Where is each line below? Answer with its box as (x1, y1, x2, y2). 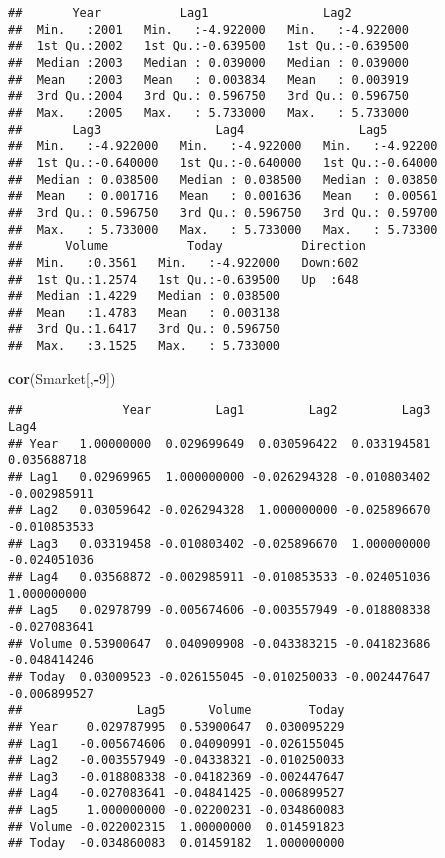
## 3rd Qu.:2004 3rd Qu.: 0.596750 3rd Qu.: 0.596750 (8, 89, 409, 104)
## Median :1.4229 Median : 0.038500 (8, 289, 281, 304)
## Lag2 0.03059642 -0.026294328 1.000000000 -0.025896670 (8, 503, 431, 518)
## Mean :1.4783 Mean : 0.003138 (8, 305, 281, 320)
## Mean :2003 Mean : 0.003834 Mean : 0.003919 (8, 72, 409, 87)
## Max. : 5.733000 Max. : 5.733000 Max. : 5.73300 (8, 222, 438, 237)
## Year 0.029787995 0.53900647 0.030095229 (8, 719, 345, 734)
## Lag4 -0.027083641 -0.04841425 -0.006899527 (8, 786, 345, 801)
